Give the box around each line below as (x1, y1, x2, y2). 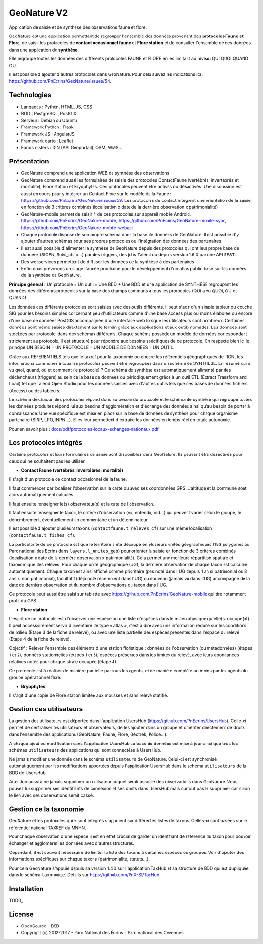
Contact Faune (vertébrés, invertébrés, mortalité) (21, 467, 124, 473)
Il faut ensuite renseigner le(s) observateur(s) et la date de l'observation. (9, 501, 155, 507)
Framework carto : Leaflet (21, 138, 73, 144)
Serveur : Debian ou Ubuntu (21, 117, 77, 123)
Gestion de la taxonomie (9, 805, 84, 814)
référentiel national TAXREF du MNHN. (9, 825, 86, 831)
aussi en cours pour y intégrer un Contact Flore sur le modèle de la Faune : (21, 190, 171, 197)
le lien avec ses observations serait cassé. (9, 792, 94, 798)
